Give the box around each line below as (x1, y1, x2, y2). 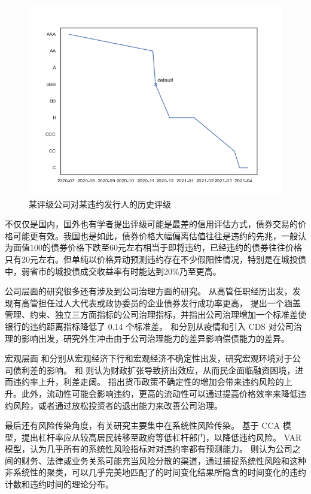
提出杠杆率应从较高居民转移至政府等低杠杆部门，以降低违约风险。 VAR (21, 430, 302, 443)
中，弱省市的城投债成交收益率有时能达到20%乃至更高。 (5, 264, 221, 277)
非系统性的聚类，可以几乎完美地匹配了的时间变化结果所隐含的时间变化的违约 (5, 466, 306, 478)
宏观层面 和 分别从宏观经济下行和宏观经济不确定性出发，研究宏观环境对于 (5, 352, 292, 365)
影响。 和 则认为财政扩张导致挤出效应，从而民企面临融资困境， (46, 363, 295, 376)
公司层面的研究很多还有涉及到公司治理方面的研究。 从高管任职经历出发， (5, 285, 292, 297)
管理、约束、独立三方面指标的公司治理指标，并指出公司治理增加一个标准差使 (5, 308, 306, 321)
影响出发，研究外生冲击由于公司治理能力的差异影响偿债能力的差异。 (21, 332, 289, 344)
